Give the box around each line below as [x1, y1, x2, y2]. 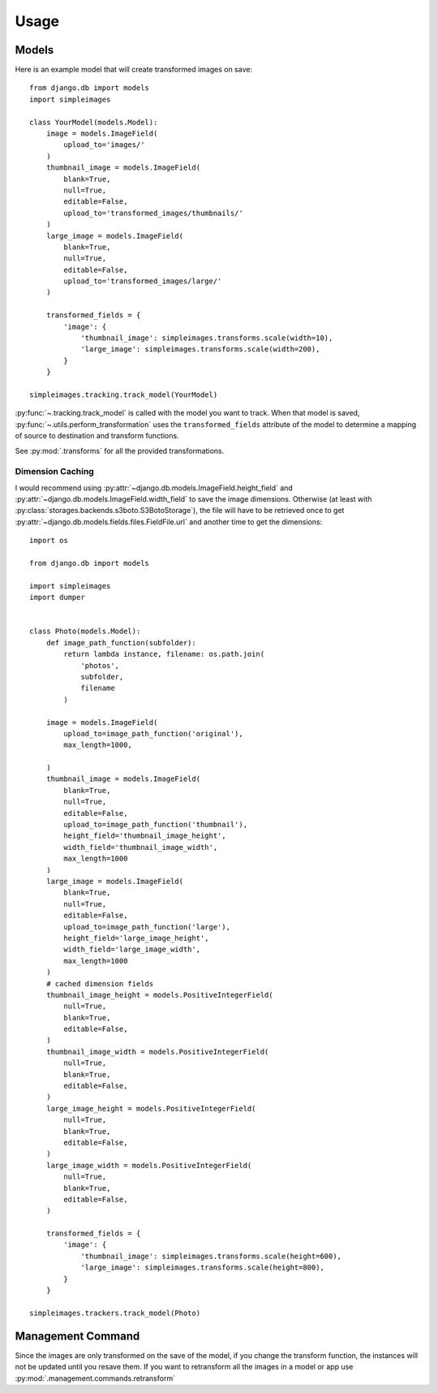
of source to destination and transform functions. [15, 431, 179, 441]
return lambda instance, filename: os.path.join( [63, 649, 265, 659]
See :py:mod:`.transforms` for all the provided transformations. [15, 446, 225, 455]
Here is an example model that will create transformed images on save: [15, 65, 253, 75]
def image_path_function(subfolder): [45, 638, 196, 647]
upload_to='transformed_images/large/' [63, 277, 222, 286]
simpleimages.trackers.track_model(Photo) [29, 1308, 201, 1318]
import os [29, 536, 68, 546]
